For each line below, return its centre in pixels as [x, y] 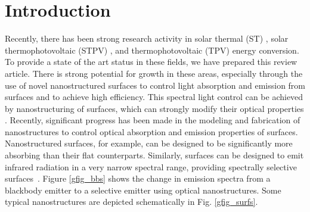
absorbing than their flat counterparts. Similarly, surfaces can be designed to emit [154, 155]
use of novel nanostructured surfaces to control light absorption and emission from [155, 85]
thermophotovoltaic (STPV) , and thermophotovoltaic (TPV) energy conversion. [152, 50]
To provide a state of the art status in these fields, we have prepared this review [151, 62]
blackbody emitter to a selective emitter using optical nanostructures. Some [143, 190]
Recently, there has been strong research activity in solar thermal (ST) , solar [147, 38]
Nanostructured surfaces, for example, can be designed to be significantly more [149, 143]
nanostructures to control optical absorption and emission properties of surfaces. [151, 131]
